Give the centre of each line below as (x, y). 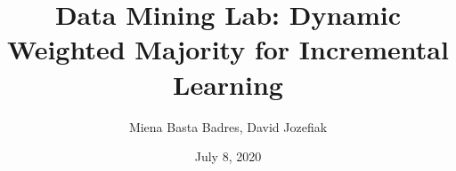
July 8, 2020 (228, 156)
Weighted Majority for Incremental (228, 49)
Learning (228, 84)
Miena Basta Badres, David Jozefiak (228, 126)
